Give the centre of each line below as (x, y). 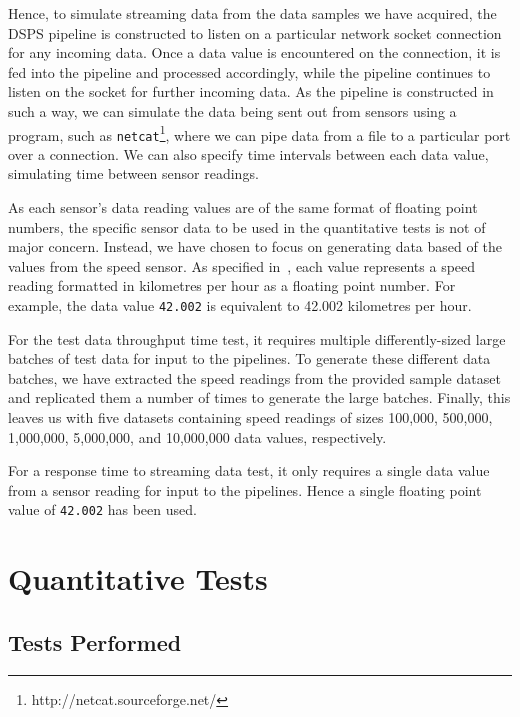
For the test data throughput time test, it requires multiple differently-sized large (257, 338)
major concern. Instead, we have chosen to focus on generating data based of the (255, 246)
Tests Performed (95, 641)
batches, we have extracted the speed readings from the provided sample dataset (254, 377)
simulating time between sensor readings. (133, 173)
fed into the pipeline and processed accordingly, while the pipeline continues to (249, 71)
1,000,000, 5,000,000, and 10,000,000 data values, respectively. (197, 436)
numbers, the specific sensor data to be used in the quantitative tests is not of (247, 226)
